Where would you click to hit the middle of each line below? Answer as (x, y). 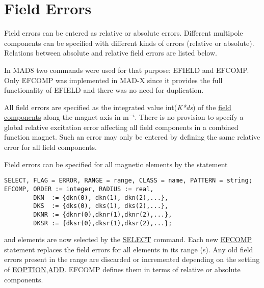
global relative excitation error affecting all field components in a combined (121, 127)
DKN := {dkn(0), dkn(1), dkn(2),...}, (101, 198)
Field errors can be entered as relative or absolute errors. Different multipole (124, 33)
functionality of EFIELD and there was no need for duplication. (104, 90)
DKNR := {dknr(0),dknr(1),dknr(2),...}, (103, 214)
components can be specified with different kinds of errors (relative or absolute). (129, 43)
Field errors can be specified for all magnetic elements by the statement (116, 164)
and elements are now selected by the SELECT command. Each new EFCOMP (128, 239)
